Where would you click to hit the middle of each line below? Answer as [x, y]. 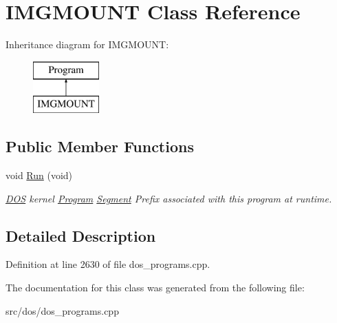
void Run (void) [39, 175]
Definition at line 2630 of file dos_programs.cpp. [108, 264]
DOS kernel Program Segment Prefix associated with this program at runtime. [169, 198]
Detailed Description [81, 235]
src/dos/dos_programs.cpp [62, 310]
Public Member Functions [100, 146]
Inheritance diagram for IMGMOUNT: [87, 44]
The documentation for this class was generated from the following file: [155, 288]
